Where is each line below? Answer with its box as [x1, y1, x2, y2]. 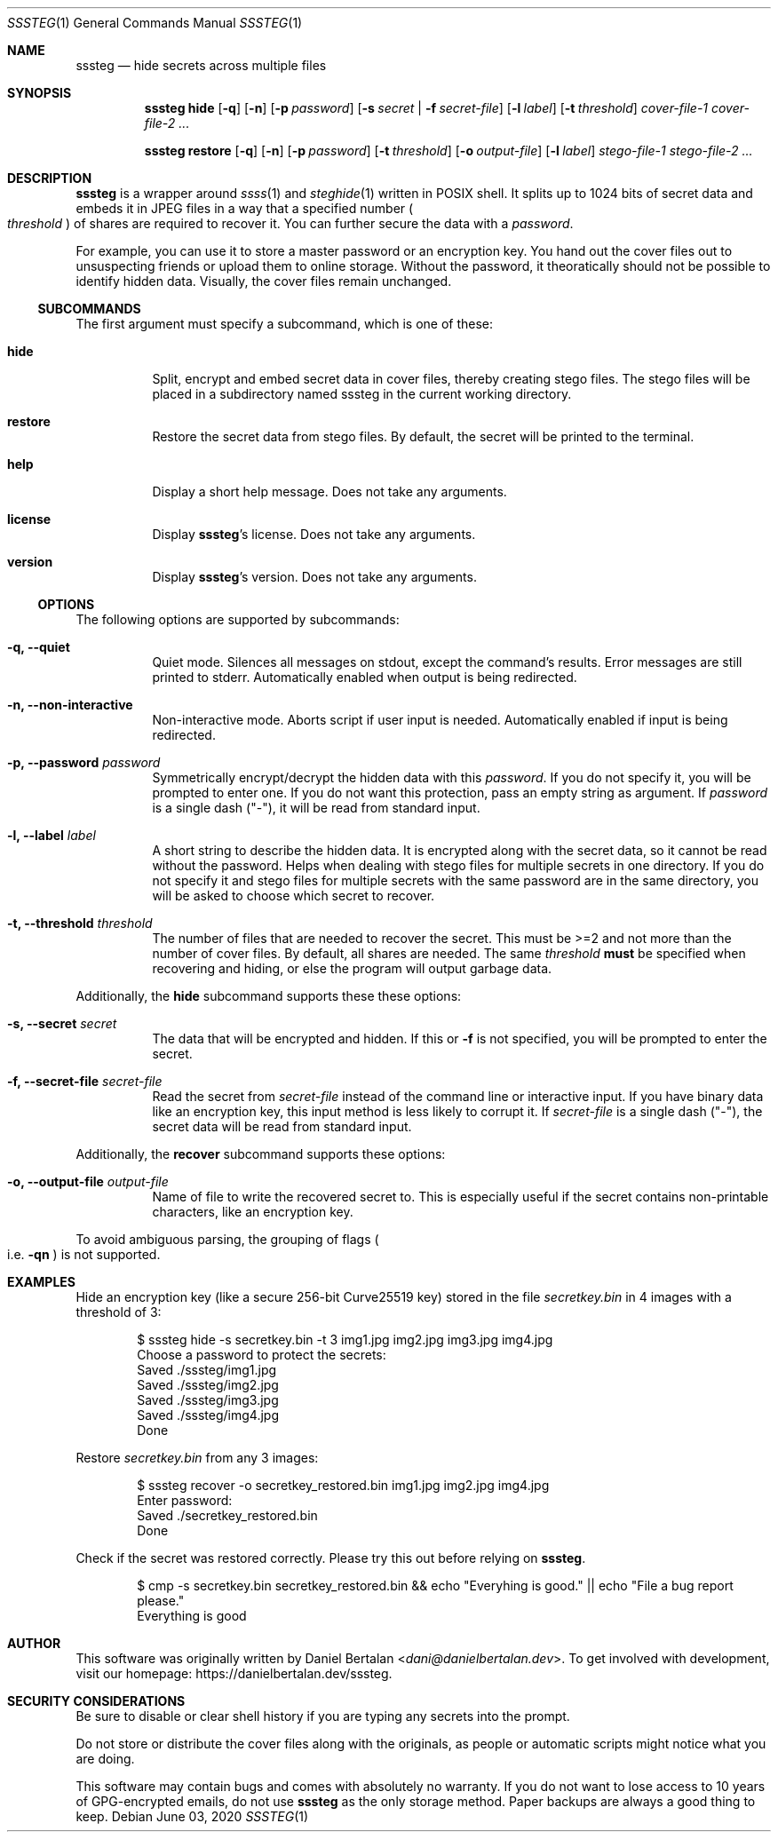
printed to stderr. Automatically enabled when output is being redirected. [152, 670, 577, 685]
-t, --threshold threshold [7, 916, 153, 931]
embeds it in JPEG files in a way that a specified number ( [75, 201, 414, 216]
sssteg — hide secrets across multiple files [75, 58, 327, 73]
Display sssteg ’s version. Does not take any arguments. [152, 569, 477, 584]
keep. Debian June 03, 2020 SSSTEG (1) [75, 1809, 309, 1824]
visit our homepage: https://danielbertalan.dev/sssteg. [75, 1666, 393, 1681]
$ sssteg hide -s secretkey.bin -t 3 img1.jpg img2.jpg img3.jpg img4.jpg [137, 1332, 553, 1347]
